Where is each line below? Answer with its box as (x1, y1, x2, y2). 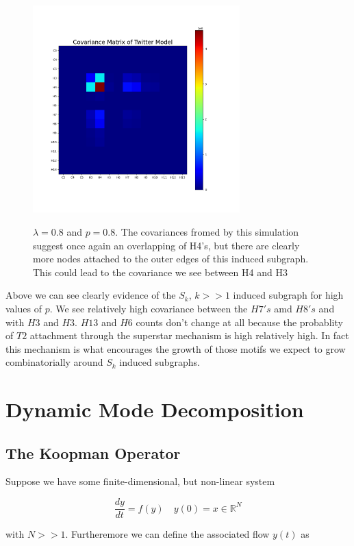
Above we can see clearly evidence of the (5, 288, 176, 302)
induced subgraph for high (233, 288, 344, 302)
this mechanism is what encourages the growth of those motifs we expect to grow (5, 341, 346, 356)
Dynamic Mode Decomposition (5, 395, 304, 423)
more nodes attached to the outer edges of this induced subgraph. (33, 251, 309, 266)
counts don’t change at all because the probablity (136, 314, 343, 329)
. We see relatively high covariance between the (49, 301, 248, 315)
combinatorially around (5, 355, 103, 369)
